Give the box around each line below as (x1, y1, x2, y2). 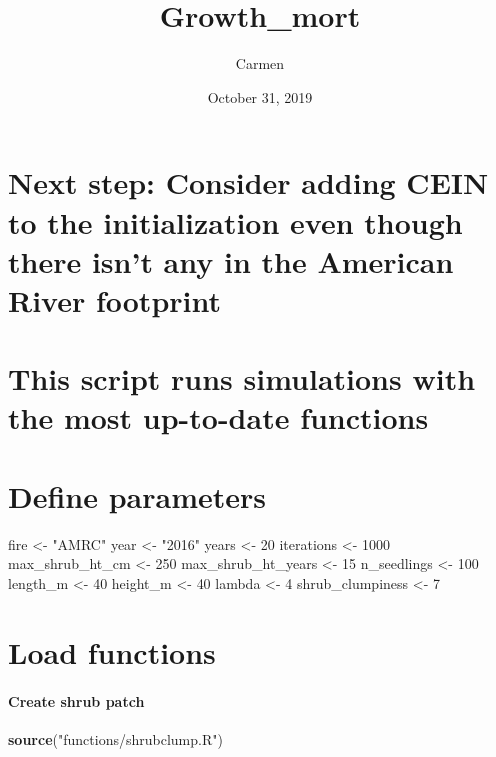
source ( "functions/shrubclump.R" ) (8, 728, 223, 749)
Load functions (8, 631, 216, 672)
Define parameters (8, 475, 267, 516)
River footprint (8, 279, 221, 320)
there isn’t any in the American (8, 240, 454, 281)
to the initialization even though (8, 201, 463, 242)
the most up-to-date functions (8, 397, 429, 438)
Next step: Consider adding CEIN (8, 162, 489, 203)
